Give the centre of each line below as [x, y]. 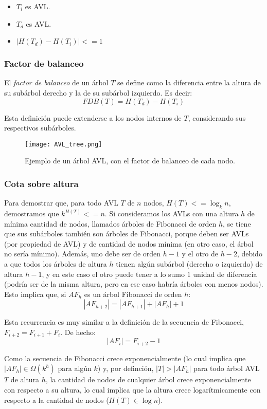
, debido [250, 254]
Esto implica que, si [35, 294]
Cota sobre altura [41, 183]
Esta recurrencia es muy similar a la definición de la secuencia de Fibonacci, [124, 322]
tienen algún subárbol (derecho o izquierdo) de [189, 264]
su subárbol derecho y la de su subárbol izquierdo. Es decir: [98, 92]
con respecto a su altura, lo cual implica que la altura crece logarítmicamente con [132, 390]
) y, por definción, [126, 368]
